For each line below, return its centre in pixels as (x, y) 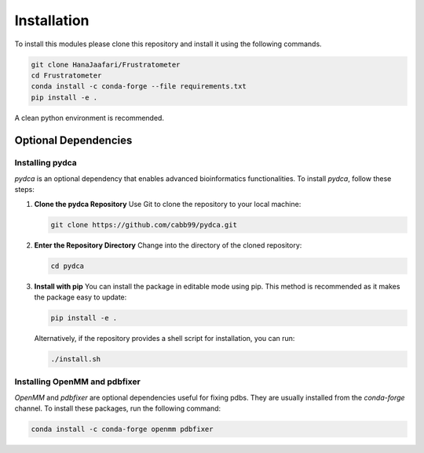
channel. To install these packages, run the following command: (118, 408)
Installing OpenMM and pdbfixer (77, 382)
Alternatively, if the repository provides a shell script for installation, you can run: (164, 338)
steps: (24, 190)
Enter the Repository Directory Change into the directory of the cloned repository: (168, 245)
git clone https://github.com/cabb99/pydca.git (144, 225)
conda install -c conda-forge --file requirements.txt (139, 87)
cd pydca (68, 266)
